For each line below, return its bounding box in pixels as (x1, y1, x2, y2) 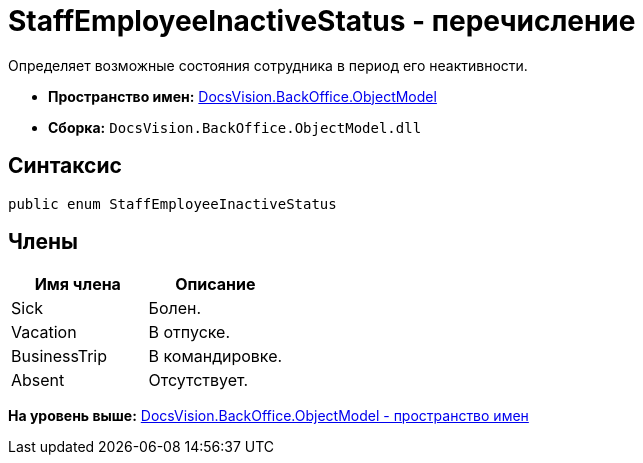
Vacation (11, 322, 77, 343)
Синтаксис (8, 153, 122, 179)
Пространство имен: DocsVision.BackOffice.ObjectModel (48, 87, 437, 105)
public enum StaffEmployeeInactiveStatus (8, 195, 337, 212)
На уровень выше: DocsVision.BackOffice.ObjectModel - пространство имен (8, 407, 529, 425)
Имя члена (34, 274, 121, 295)
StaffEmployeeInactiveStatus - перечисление (8, 4, 636, 38)
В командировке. (148, 346, 283, 367)
